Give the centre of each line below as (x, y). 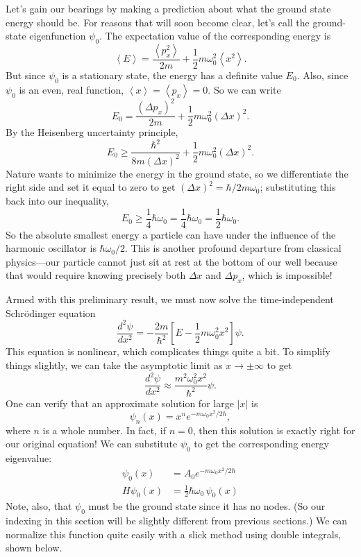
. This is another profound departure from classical (233, 248)
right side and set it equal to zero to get (91, 187)
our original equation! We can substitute (92, 444)
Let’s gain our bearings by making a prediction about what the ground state (168, 8)
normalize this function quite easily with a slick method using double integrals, (174, 534)
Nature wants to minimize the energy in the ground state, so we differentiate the (177, 173)
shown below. (34, 548)
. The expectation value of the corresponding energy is (215, 36)
